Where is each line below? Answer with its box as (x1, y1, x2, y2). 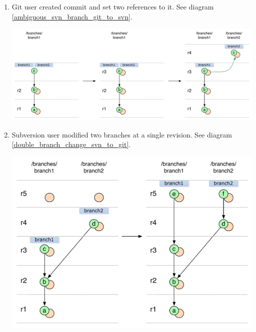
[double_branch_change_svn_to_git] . (11, 139, 131, 149)
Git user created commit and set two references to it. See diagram (11, 1, 214, 11)
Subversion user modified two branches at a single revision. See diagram (11, 129, 232, 139)
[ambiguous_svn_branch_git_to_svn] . (11, 11, 132, 21)
